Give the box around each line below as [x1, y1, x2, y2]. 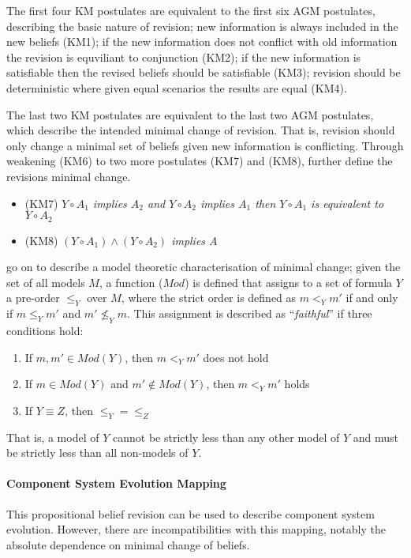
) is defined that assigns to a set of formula [185, 273, 393, 290]
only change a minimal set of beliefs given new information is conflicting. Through [6, 137, 404, 153]
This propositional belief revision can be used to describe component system [6, 505, 375, 522]
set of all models [6, 273, 85, 290]
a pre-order [6, 289, 60, 306]
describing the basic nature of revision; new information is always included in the [6, 17, 398, 34]
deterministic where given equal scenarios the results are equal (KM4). [6, 79, 347, 96]
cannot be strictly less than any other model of [112, 428, 340, 445]
